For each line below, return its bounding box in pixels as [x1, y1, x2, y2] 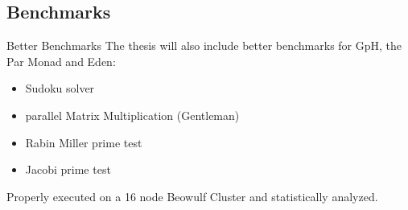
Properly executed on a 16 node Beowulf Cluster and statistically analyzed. [6, 187, 378, 204]
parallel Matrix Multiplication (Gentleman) [25, 106, 240, 123]
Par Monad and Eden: [6, 52, 116, 69]
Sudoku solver [25, 80, 95, 97]
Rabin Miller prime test [25, 134, 142, 150]
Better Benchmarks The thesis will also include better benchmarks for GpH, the [6, 37, 402, 54]
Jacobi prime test [25, 161, 111, 178]
